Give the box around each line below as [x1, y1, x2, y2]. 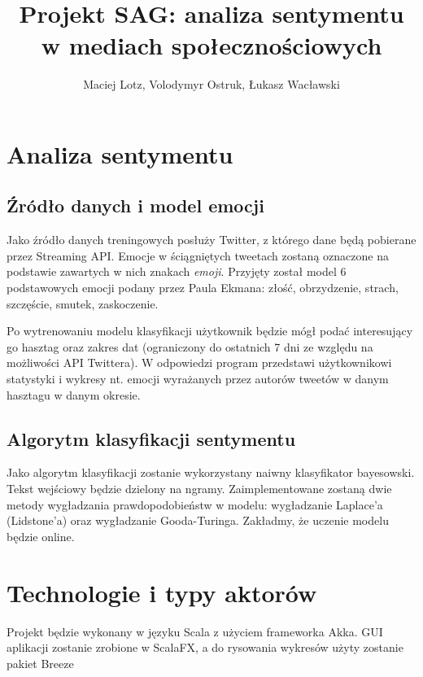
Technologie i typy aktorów [7, 575, 317, 609]
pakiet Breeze [7, 654, 74, 671]
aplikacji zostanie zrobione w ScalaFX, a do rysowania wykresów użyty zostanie [7, 639, 403, 656]
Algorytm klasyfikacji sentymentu [7, 426, 296, 451]
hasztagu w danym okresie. [7, 386, 141, 403]
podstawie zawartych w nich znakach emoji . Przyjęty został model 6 [7, 263, 347, 280]
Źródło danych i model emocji [7, 193, 264, 218]
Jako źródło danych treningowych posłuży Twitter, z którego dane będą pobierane [7, 231, 416, 248]
